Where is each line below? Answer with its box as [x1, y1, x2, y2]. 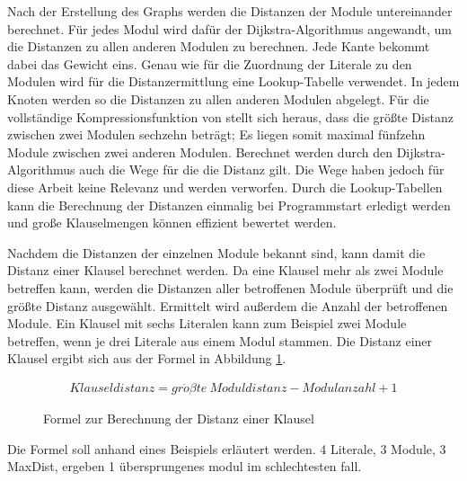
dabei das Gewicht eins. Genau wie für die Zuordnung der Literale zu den [7, 54, 412, 73]
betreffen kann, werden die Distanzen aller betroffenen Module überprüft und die [7, 278, 454, 297]
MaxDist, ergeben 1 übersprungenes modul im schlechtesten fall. [7, 457, 362, 476]
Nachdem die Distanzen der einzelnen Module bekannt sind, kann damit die [7, 243, 426, 262]
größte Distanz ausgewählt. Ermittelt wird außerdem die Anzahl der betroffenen [7, 296, 448, 315]
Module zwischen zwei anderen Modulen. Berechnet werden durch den [7, 142, 392, 161]
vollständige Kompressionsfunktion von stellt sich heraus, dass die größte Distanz [7, 107, 454, 126]
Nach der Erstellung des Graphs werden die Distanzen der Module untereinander [7, 2, 453, 20]
